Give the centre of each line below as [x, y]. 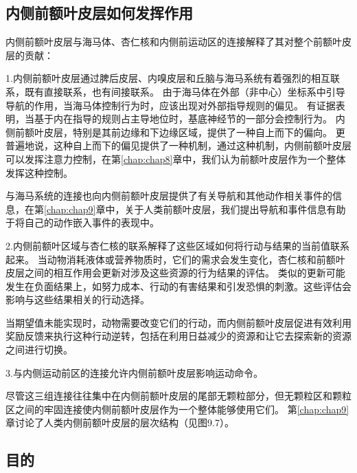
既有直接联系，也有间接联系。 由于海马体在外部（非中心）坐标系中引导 [185, 91]
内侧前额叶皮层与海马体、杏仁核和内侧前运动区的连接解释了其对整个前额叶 [174, 42]
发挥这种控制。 [39, 172]
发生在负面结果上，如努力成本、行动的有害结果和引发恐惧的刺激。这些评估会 [178, 286]
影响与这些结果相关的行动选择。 [78, 299]
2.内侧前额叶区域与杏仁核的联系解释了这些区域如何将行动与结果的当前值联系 [177, 245]
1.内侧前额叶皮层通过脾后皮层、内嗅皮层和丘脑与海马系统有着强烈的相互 [168, 78]
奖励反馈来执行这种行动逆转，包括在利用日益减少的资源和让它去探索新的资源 [178, 336]
